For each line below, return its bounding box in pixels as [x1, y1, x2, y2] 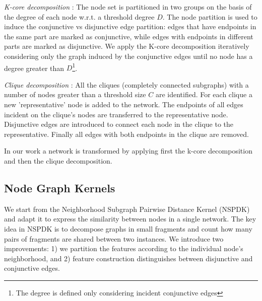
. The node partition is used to [162, 11, 257, 22]
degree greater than [4, 62, 64, 73]
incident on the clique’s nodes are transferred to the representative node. [4, 109, 228, 119]
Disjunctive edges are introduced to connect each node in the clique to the [4, 119, 234, 129]
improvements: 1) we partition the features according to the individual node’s [4, 243, 243, 254]
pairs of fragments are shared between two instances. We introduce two [4, 233, 224, 244]
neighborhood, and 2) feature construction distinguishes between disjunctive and [4, 253, 253, 263]
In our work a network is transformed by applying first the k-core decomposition [4, 145, 252, 156]
